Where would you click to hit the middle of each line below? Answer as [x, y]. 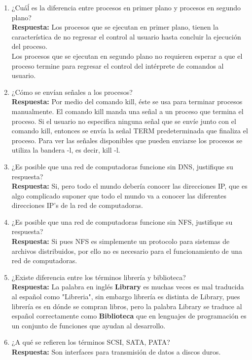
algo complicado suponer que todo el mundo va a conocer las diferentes [119, 195]
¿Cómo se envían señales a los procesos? [72, 92]
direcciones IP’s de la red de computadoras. [77, 205]
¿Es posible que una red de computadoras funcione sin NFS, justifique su [122, 221]
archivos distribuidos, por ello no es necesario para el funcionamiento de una [127, 251]
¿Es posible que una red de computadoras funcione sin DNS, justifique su [122, 166]
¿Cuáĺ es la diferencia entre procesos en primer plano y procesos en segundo [126, 7]
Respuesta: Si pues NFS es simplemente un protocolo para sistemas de [121, 241]
